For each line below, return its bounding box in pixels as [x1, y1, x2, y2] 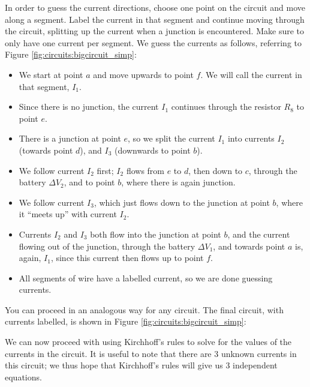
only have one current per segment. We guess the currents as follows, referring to [5, 36, 302, 49]
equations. [5, 370, 42, 383]
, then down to [188, 164, 243, 176]
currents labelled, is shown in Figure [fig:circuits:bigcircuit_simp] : [5, 315, 246, 328]
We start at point [19, 68, 83, 80]
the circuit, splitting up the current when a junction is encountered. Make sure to [5, 25, 304, 37]
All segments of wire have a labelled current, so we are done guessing [19, 271, 273, 284]
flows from [126, 164, 164, 176]
